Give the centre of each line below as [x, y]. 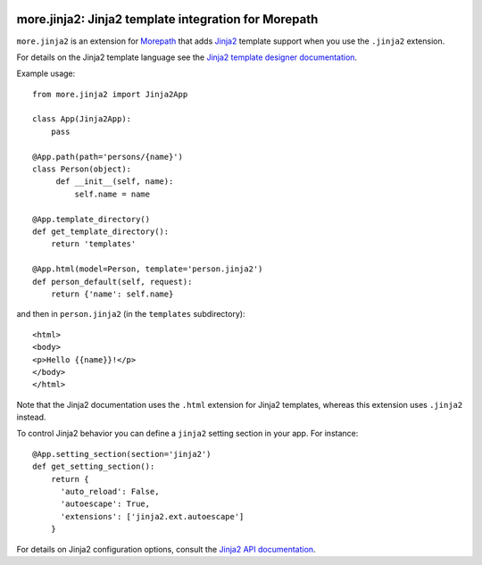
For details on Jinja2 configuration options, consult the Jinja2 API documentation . [166, 549]
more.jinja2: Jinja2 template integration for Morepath [167, 19]
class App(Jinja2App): [82, 119]
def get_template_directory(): [101, 231]
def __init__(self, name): [115, 182]
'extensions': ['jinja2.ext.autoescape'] [152, 516]
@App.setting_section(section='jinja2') [122, 454]
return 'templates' [93, 244]
